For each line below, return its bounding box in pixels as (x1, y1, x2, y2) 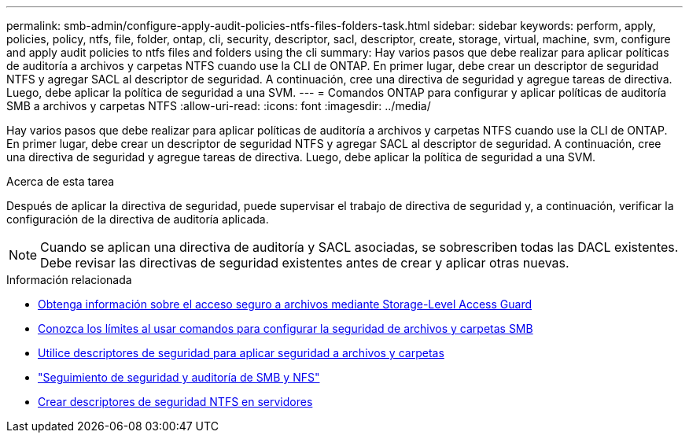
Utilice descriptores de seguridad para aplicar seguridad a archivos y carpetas (38, 346, 444, 360)
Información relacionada (6, 273, 132, 286)
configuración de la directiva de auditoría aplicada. (6, 212, 269, 226)
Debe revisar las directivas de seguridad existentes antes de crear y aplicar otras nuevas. (40, 255, 569, 271)
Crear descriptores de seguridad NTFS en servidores (38, 395, 313, 408)
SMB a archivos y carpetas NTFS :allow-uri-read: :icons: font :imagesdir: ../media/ (6, 99, 431, 113)
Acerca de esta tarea (6, 175, 115, 188)
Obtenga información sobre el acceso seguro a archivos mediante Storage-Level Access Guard (38, 297, 532, 311)
